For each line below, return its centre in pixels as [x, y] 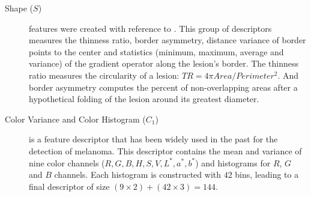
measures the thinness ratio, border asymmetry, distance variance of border [168, 40]
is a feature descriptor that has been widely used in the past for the [153, 139]
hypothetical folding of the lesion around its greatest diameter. [144, 99]
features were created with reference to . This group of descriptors [150, 28]
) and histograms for [233, 162]
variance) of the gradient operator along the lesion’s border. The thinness [164, 63]
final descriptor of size [69, 186]
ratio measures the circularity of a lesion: [104, 75]
